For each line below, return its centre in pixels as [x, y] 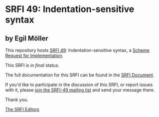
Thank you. [17, 99]
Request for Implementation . [34, 55]
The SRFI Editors [22, 109]
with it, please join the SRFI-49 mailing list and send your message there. [80, 90]
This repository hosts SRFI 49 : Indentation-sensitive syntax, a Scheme [77, 50]
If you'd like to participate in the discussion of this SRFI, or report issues [79, 84]
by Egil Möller [27, 38]
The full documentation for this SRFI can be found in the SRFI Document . [80, 75]
